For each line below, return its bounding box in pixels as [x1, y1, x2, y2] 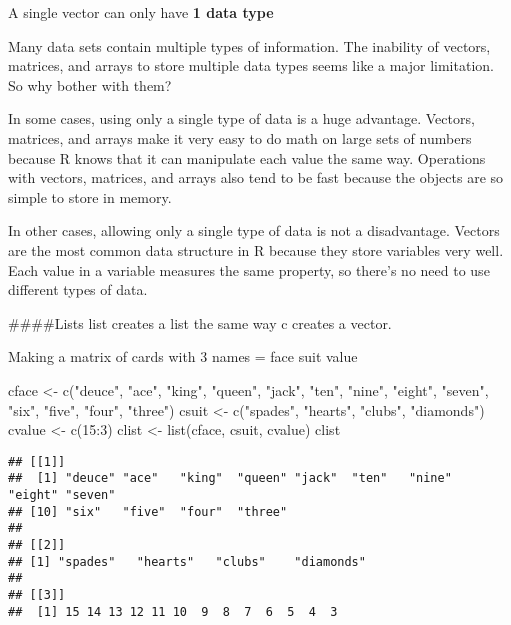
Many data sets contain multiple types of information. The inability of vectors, [8, 35, 491, 56]
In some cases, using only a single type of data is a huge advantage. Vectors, [8, 108, 475, 129]
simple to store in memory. [8, 186, 172, 207]
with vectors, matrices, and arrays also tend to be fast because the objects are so [8, 167, 504, 188]
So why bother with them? [8, 74, 172, 95]
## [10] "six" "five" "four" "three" [8, 504, 288, 519]
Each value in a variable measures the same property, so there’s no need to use [8, 259, 490, 280]
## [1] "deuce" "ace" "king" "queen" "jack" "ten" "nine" [8, 471, 452, 486]
